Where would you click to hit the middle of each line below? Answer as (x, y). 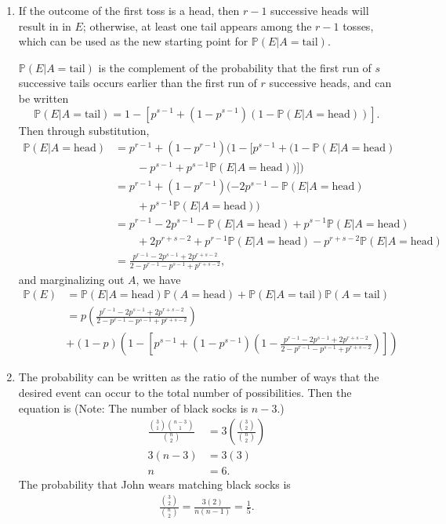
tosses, (358, 25)
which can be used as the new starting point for (133, 41)
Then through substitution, (84, 130)
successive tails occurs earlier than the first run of (138, 83)
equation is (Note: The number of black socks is (133, 408)
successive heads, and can (330, 83)
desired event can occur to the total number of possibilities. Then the (185, 392)
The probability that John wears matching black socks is (154, 484)
